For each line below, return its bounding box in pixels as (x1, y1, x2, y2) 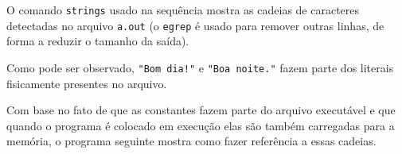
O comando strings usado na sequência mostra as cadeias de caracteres (6, 2, 360, 17)
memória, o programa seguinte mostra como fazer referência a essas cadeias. (6, 133, 377, 149)
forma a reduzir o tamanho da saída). (6, 33, 189, 49)
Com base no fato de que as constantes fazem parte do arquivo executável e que (6, 102, 396, 118)
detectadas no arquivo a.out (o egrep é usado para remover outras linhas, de (6, 17, 384, 33)
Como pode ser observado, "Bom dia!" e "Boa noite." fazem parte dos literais (6, 59, 394, 75)
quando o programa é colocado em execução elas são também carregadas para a (6, 117, 395, 133)
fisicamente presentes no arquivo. (6, 75, 167, 91)
